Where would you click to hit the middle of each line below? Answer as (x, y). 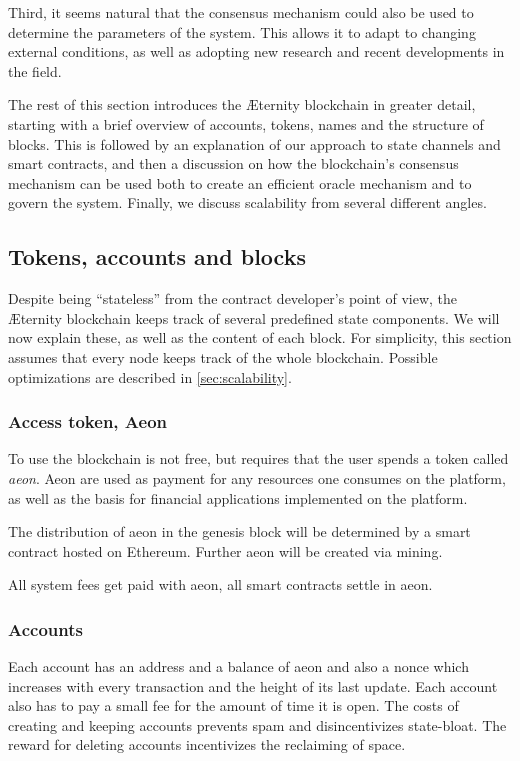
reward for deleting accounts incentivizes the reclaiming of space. (207, 744)
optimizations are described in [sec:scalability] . (150, 376)
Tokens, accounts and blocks (157, 256)
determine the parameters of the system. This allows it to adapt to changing (242, 31)
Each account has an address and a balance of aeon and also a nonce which (238, 666)
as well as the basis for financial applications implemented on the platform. (238, 497)
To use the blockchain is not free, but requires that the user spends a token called (258, 458)
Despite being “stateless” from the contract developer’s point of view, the (233, 298)
